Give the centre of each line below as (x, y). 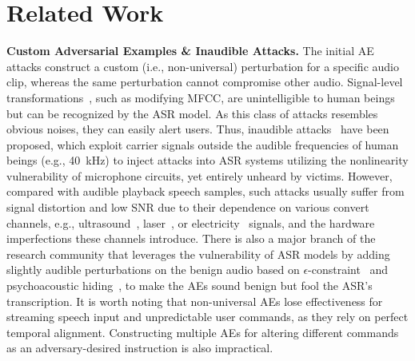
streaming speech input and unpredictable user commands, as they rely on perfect (207, 317)
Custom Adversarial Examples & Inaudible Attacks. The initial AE (190, 51)
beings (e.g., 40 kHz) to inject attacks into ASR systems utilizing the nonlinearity (207, 160)
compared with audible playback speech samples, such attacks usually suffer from (206, 191)
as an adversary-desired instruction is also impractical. (140, 348)
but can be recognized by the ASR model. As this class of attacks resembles (192, 113)
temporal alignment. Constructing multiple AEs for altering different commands (203, 332)
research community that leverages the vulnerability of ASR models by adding (198, 254)
